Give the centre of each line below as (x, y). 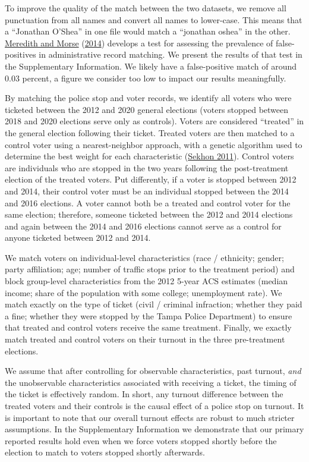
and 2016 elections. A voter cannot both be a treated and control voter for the (148, 202)
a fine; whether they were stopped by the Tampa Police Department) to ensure (149, 315)
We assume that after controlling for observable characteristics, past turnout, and (153, 371)
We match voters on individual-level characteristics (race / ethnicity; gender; (144, 257)
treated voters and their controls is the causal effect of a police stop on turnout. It (154, 406)
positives (21, 54)
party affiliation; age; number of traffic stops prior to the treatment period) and (150, 269)
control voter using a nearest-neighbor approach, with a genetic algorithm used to (154, 144)
